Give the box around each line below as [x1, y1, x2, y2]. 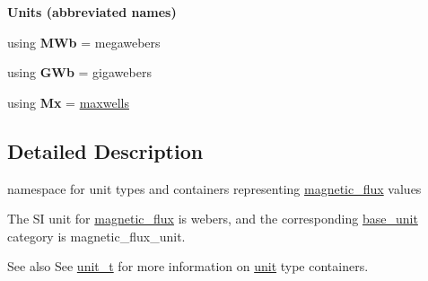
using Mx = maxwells [7, 92, 129, 111]
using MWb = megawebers [7, 32, 161, 51]
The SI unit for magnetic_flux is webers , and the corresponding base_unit [7, 209, 418, 228]
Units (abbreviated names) [7, 3, 177, 21]
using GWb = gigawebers [7, 63, 152, 82]
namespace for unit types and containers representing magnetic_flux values [7, 179, 422, 198]
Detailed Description [7, 136, 204, 164]
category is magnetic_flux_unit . [7, 226, 186, 245]
